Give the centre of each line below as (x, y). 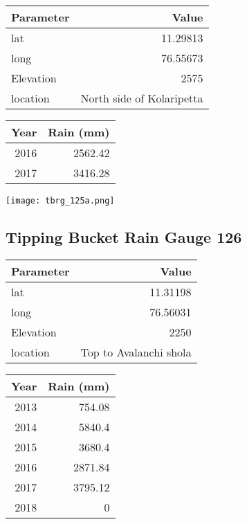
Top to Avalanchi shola (136, 352)
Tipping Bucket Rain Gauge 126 (124, 237)
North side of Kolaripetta (142, 98)
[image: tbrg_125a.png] (60, 201)
